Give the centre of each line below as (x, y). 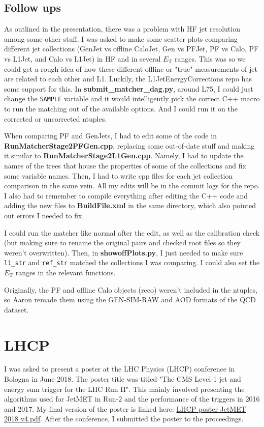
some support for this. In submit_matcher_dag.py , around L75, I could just (129, 88)
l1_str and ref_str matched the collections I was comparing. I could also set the (132, 262)
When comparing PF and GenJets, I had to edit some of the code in (110, 136)
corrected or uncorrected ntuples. (56, 118)
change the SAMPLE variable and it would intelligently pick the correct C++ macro (132, 98)
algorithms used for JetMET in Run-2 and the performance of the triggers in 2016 (132, 399)
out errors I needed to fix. (44, 215)
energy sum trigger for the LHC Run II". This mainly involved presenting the (124, 389)
